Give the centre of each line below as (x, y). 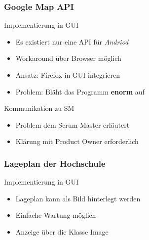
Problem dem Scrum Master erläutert (73, 124)
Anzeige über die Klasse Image (62, 231)
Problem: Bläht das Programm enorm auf (80, 91)
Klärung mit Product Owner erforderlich (77, 141)
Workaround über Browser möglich (68, 58)
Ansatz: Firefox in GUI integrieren (68, 75)
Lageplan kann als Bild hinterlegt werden (78, 198)
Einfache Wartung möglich (56, 215)
